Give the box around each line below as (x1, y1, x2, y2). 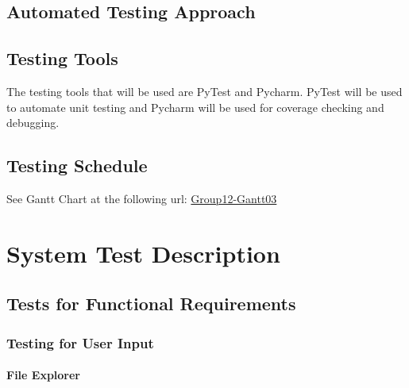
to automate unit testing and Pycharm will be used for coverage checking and (6, 98, 384, 115)
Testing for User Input (6, 332, 154, 352)
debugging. (6, 114, 60, 131)
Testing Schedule (6, 153, 148, 178)
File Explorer (6, 367, 81, 383)
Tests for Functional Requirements (6, 291, 296, 316)
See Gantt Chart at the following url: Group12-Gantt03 (6, 190, 277, 206)
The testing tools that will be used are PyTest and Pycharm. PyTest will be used (6, 83, 403, 99)
